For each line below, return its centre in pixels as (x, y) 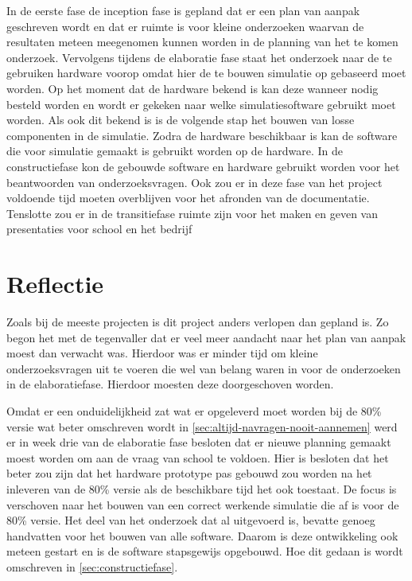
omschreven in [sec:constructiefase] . (92, 566)
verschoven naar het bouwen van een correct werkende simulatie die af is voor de (203, 504)
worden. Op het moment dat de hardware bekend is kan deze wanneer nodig (192, 88)
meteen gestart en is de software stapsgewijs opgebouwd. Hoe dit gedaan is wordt (205, 551)
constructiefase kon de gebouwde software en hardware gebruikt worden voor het (203, 166)
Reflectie (55, 284)
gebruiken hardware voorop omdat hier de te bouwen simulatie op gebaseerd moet (206, 73)
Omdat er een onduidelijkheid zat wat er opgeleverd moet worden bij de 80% (194, 411)
